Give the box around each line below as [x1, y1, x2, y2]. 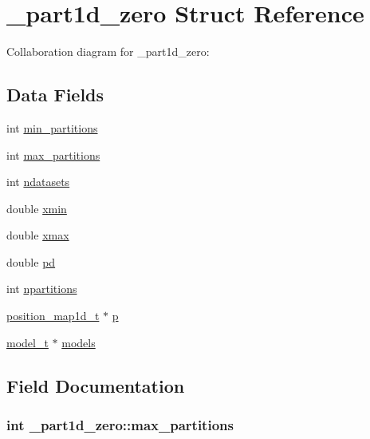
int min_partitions [6, 119, 98, 136]
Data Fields [6, 82, 104, 107]
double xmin [6, 200, 67, 216]
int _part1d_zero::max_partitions [6, 414, 234, 434]
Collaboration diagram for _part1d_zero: [6, 43, 210, 60]
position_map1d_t [6, 307, 100, 324]
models [61, 334, 96, 350]
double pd [6, 253, 56, 270]
